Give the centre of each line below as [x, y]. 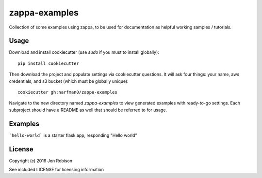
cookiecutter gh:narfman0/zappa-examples [67, 92]
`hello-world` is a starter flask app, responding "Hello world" [73, 135]
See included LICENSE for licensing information [57, 170]
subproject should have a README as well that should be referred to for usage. [88, 110]
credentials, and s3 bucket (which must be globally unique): [69, 81]
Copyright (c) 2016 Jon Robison [41, 161]
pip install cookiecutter [49, 63]
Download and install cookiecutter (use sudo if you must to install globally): [84, 52]
